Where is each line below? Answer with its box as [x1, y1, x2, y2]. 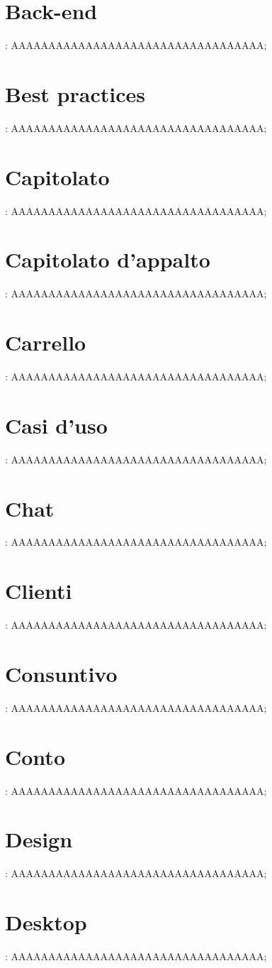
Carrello [5, 328, 86, 357]
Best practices [5, 79, 145, 108]
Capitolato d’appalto [5, 245, 210, 274]
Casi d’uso [5, 410, 108, 439]
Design [5, 825, 73, 854]
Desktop [5, 908, 87, 937]
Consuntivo [5, 659, 118, 688]
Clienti [5, 576, 72, 605]
